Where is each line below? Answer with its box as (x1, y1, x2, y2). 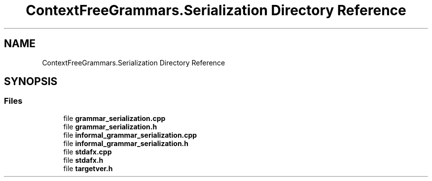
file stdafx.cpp (63, 147, 112, 156)
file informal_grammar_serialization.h (63, 139, 188, 148)
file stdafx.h (63, 155, 104, 164)
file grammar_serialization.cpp (63, 114, 166, 122)
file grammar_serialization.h (63, 122, 157, 131)
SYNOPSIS (4, 75, 58, 88)
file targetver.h (63, 164, 113, 173)
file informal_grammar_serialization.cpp (63, 130, 197, 139)
